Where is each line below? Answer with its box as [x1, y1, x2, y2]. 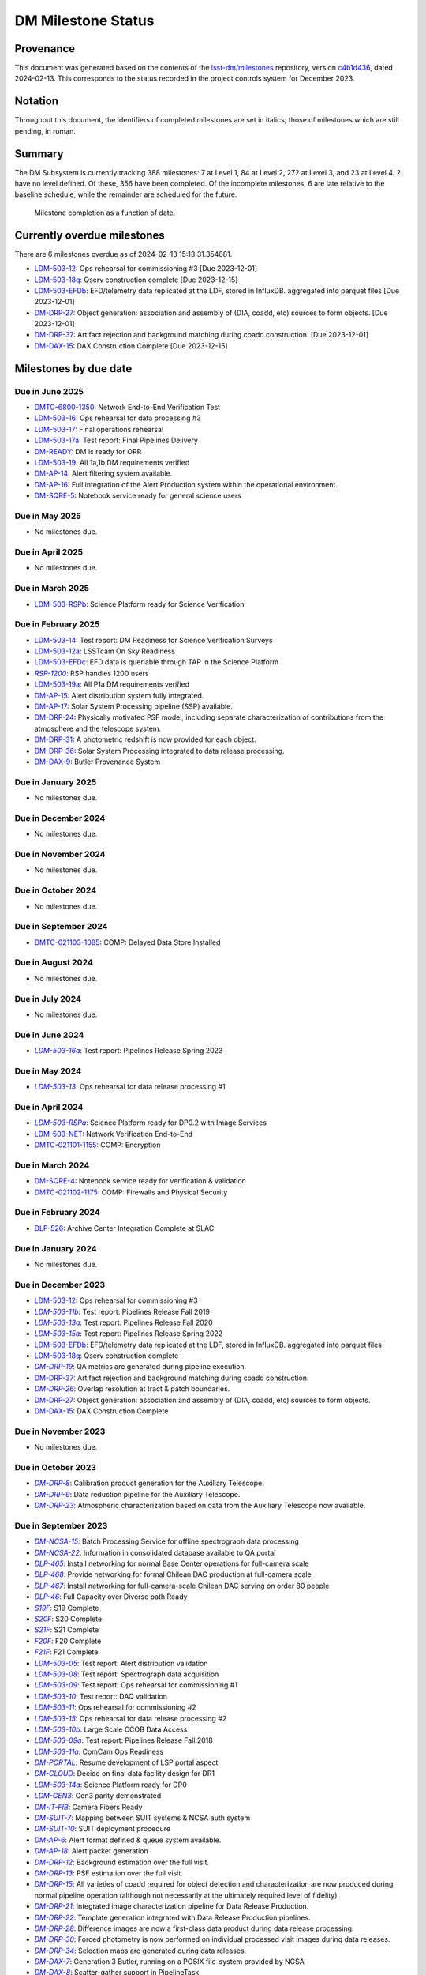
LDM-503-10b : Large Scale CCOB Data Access [34, 1725, 188, 1734]
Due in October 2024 [14, 885, 97, 896]
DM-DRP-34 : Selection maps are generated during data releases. [34, 1946, 247, 1955]
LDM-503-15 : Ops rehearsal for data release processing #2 [34, 1714, 227, 1723]
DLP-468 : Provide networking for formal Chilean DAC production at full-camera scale [34, 1570, 312, 1579]
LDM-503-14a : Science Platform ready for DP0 [34, 1780, 187, 1789]
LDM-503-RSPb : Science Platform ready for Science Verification [34, 599, 245, 608]
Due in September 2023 [14, 1520, 108, 1531]
